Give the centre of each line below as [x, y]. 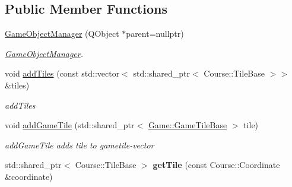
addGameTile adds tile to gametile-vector [80, 145]
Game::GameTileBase [188, 125]
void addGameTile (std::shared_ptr [70, 125]
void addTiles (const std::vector [62, 73]
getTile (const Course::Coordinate [216, 165]
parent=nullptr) [155, 34]
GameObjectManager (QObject [62, 34]
